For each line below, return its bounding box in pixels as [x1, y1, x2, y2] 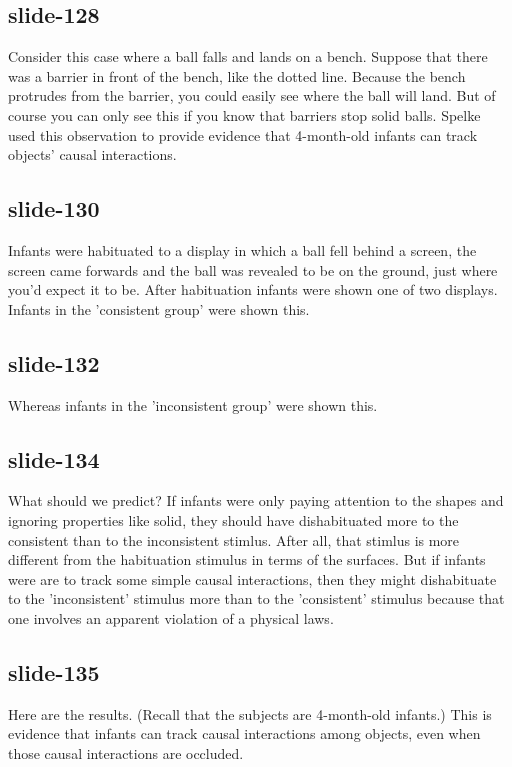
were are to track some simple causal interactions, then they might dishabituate [8, 568, 497, 589]
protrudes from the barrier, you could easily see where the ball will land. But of [8, 85, 496, 106]
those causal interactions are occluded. [8, 742, 244, 763]
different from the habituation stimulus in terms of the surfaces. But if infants [8, 549, 486, 570]
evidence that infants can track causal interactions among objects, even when [8, 723, 481, 744]
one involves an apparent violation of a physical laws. [8, 607, 334, 628]
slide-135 [8, 656, 100, 687]
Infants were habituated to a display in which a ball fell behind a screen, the [8, 239, 477, 260]
